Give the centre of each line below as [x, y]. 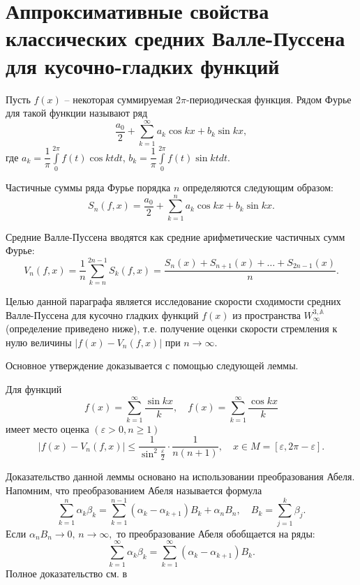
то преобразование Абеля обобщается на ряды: [216, 533]
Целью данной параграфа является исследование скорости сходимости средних [173, 301]
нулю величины [39, 342]
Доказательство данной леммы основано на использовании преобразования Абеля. [180, 476]
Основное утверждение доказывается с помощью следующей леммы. [152, 365]
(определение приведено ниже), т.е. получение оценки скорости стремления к [172, 328]
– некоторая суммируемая [119, 99]
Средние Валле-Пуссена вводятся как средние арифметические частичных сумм [175, 236]
